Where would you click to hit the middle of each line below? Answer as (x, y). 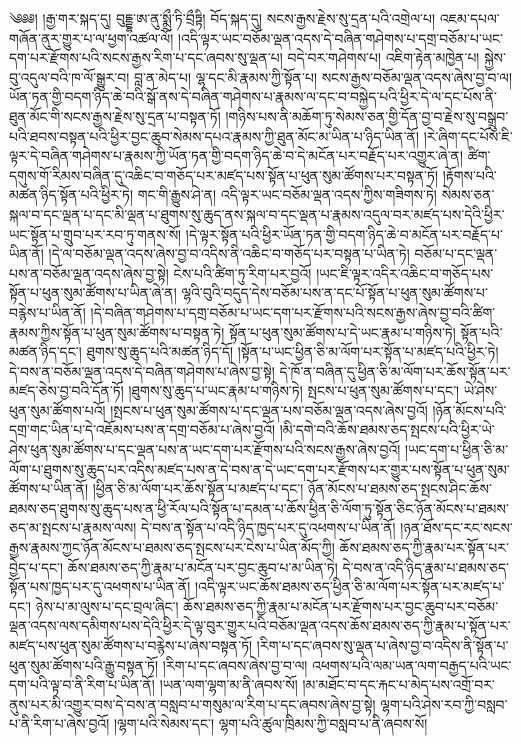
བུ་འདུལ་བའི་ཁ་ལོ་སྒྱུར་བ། (69, 76)
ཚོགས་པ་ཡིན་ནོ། (49, 488)
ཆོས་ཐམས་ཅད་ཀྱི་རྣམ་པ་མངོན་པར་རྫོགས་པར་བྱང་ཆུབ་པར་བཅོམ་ (341, 605)
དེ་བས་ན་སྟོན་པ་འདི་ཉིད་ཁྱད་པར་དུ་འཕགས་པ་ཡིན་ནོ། (268, 527)
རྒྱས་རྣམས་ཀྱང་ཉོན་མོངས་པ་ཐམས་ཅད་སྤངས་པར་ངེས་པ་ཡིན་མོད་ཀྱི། (172, 547)
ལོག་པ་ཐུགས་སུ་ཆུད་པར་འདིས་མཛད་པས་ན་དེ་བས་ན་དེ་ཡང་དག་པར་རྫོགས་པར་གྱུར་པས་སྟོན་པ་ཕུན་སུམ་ (259, 468)
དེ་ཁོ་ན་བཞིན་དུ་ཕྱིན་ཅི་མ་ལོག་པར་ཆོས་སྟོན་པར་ (395, 370)
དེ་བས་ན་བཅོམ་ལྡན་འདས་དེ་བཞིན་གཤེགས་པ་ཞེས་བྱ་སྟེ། (142, 370)
